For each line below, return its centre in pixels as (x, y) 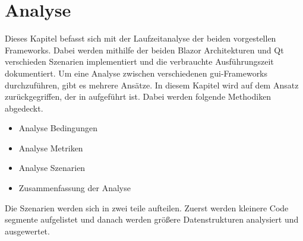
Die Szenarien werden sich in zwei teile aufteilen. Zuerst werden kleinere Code (147, 207)
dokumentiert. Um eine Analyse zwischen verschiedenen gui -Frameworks (136, 73)
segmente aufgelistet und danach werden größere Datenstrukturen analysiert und (152, 219)
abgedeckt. (24, 108)
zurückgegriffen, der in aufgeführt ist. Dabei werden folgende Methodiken (138, 96)
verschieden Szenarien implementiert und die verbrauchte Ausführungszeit (139, 61)
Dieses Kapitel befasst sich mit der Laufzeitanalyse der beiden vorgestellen (141, 38)
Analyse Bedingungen (58, 128)
